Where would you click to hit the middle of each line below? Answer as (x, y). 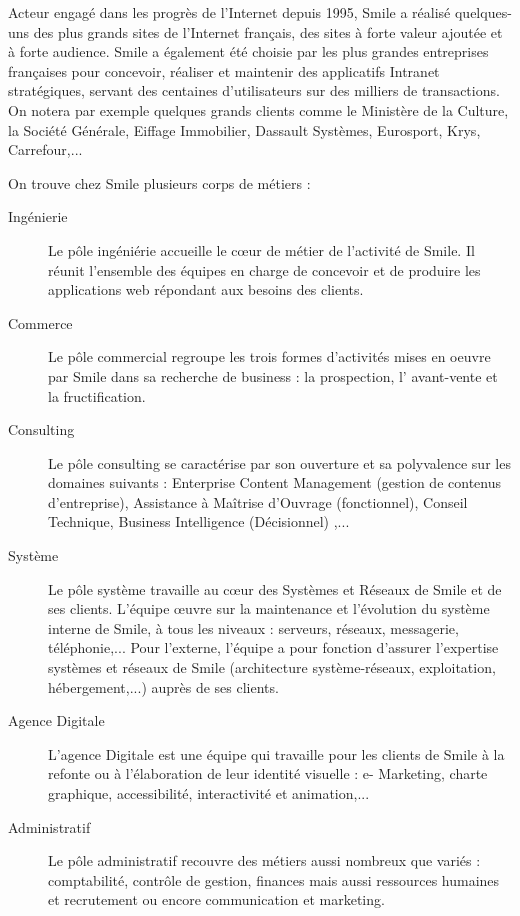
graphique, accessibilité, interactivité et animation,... (209, 793)
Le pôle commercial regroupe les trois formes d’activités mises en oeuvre (269, 356)
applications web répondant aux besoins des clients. (206, 289)
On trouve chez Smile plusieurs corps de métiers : (159, 182)
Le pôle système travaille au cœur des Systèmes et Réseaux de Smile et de (275, 588)
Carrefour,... (45, 149)
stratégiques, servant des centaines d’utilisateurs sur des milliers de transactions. (254, 90)
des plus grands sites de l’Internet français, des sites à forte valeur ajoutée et (268, 31)
